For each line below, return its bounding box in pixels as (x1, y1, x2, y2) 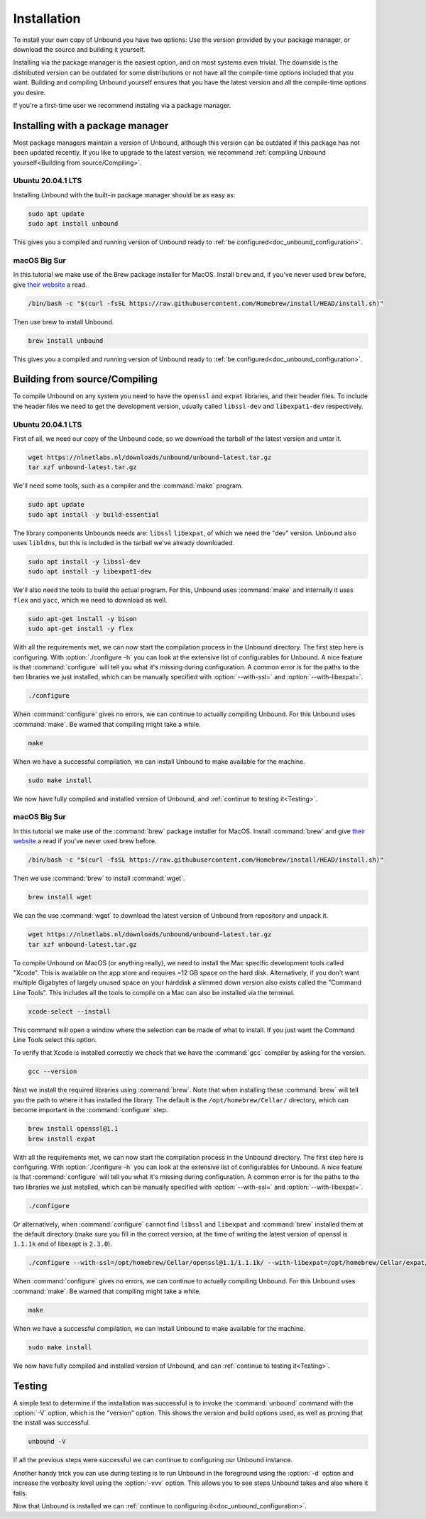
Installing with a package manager (13, 119, 169, 131)
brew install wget (28, 893, 92, 901)
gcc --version (28, 1068, 77, 1075)
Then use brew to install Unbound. (13, 317, 114, 326)
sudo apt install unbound (28, 220, 119, 228)
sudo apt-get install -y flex (28, 625, 133, 633)
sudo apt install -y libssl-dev (28, 558, 141, 566)
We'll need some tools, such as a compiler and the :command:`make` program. (13, 481, 244, 490)
